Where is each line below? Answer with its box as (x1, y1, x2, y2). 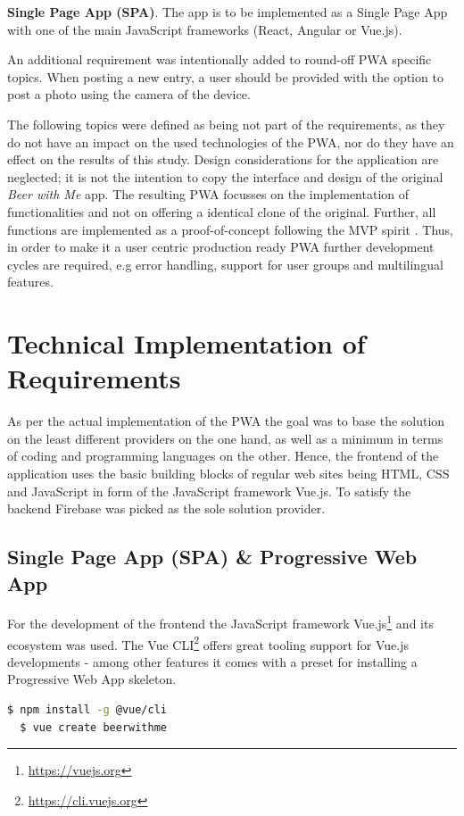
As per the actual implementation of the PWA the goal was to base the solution (7, 412, 445, 430)
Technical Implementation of (7, 325, 366, 362)
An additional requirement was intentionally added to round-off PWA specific (7, 50, 432, 69)
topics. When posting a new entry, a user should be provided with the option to (7, 67, 443, 86)
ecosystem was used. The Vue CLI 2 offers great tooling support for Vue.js (7, 632, 410, 654)
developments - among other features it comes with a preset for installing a (7, 652, 418, 670)
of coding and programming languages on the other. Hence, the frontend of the (7, 446, 439, 465)
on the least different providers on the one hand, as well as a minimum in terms (7, 429, 443, 447)
